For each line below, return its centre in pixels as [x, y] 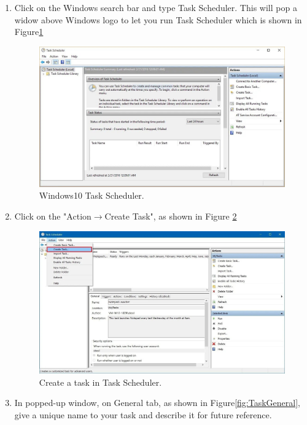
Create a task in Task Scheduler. [100, 382]
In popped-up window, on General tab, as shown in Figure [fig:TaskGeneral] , [157, 403]
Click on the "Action [53, 216]
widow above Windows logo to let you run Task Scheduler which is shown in [158, 19]
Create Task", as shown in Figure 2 [171, 216]
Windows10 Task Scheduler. [91, 195]
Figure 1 [29, 32]
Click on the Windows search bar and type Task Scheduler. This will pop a [156, 7]
